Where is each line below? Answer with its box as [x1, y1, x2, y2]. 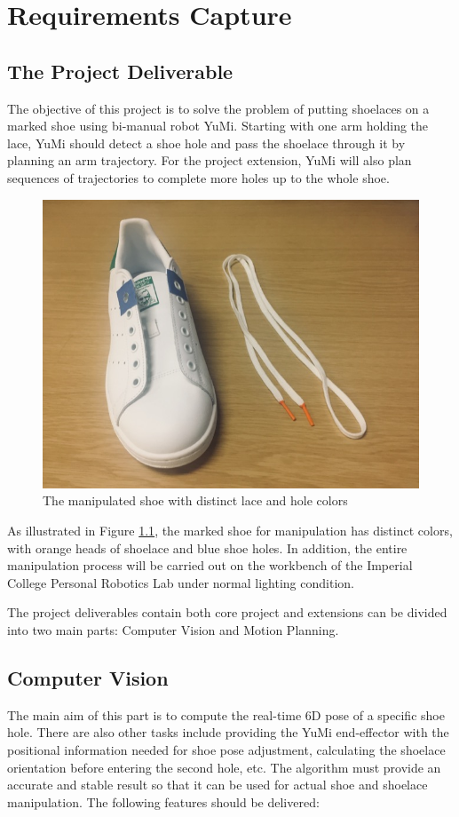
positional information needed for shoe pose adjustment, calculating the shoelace [7, 740, 446, 758]
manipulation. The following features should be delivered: [7, 792, 320, 811]
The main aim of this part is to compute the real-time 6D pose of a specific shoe [7, 705, 445, 724]
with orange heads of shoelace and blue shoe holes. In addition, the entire [7, 538, 408, 557]
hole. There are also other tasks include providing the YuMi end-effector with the [7, 723, 449, 742]
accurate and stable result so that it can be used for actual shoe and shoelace [7, 775, 428, 794]
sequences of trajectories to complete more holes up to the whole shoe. [7, 168, 390, 186]
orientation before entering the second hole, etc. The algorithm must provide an [7, 758, 441, 776]
